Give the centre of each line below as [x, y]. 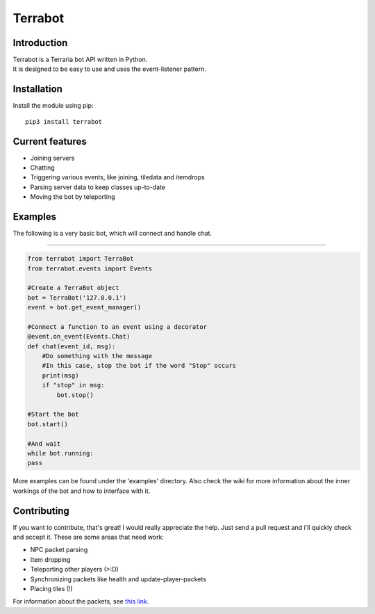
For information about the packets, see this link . [81, 601]
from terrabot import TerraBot [81, 259]
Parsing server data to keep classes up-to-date [98, 187]
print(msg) [60, 375]
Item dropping [50, 559]
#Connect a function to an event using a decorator [117, 326]
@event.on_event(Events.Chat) [79, 337]
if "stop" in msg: [73, 385]
